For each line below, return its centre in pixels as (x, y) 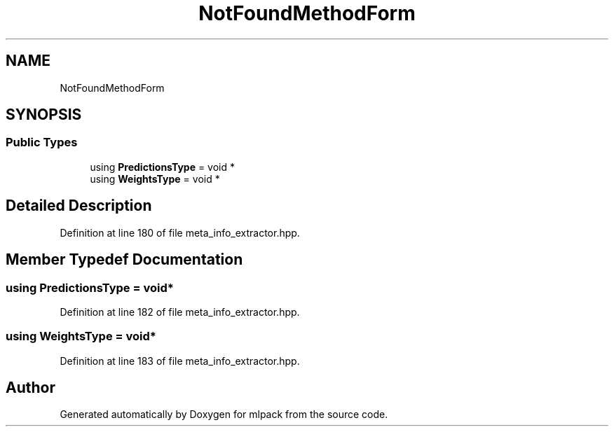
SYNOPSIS (44, 115)
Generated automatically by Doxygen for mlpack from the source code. (224, 414)
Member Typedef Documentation (124, 260)
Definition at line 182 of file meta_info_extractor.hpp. (180, 312)
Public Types (42, 142)
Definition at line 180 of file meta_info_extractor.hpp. (180, 232)
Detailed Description (79, 206)
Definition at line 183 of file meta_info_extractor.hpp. (180, 361)
